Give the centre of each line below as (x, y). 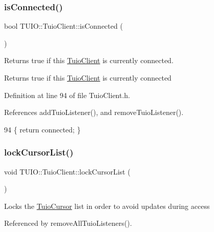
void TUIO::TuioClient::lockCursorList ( (67, 171)
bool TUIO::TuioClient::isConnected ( (63, 26)
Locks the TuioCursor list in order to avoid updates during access (107, 206)
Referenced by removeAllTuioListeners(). (68, 223)
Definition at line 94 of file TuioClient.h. (67, 95)
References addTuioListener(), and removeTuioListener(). (94, 112)
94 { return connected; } (42, 129)
